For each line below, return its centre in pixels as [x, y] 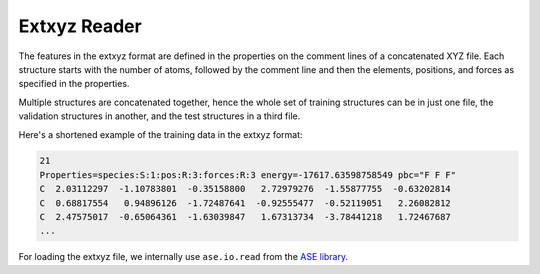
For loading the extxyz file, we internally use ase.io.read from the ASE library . [183, 257]
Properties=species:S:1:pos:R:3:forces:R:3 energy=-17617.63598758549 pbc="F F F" [248, 174]
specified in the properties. [74, 84]
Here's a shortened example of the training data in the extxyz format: [161, 134]
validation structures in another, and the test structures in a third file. [159, 116]
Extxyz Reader [80, 26]
